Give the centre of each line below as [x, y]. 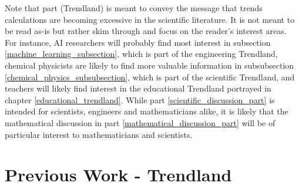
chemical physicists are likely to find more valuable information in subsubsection [149, 65]
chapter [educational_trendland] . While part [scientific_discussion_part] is [140, 99]
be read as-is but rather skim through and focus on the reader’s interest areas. [146, 31]
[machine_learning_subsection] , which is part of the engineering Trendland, [141, 54]
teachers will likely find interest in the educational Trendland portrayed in [138, 88]
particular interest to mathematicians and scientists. [99, 134]
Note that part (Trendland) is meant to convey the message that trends [134, 8]
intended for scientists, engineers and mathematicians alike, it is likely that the [147, 111]
